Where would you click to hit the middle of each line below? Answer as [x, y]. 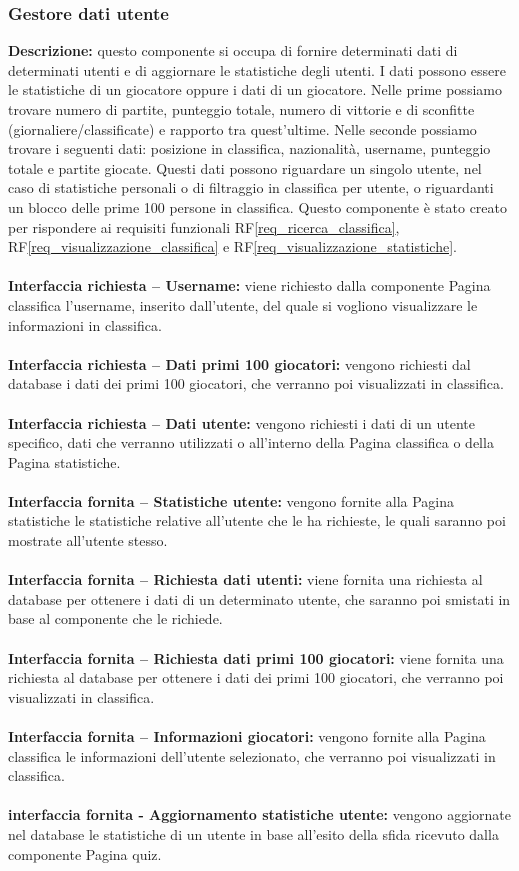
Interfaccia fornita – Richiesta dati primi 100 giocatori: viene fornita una [256, 657]
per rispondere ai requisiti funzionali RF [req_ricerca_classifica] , [204, 226]
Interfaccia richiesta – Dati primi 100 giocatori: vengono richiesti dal [239, 363]
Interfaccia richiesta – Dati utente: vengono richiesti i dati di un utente [241, 422]
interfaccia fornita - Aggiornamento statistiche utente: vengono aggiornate [260, 814]
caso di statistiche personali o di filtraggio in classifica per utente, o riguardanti [251, 187]
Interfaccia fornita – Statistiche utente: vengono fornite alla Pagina [231, 500]
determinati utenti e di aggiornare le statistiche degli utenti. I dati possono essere [257, 69]
